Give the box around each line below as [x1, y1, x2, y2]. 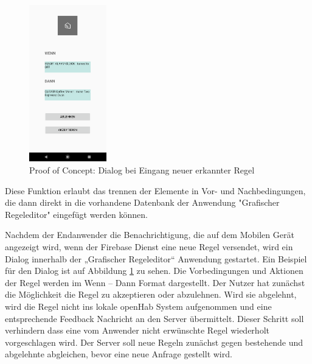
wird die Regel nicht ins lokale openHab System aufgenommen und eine [5, 299, 272, 312]
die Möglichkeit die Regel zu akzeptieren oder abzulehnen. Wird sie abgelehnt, [5, 288, 297, 301]
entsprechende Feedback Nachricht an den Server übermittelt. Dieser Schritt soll [5, 312, 304, 324]
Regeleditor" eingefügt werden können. [5, 208, 148, 220]
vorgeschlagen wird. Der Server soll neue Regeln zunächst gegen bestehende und [5, 335, 303, 348]
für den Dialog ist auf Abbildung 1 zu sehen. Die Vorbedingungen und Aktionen [5, 264, 303, 277]
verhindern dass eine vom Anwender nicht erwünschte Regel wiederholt [5, 324, 269, 337]
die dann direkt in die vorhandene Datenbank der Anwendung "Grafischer [5, 196, 280, 209]
